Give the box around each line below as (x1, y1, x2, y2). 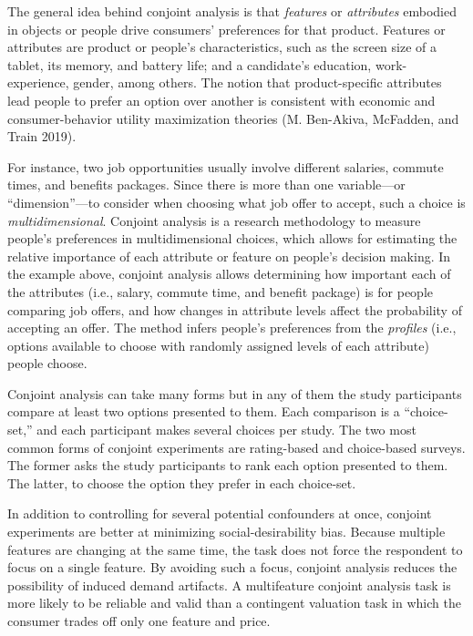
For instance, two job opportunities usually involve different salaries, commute (7, 157, 444, 176)
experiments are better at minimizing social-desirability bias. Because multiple (7, 522, 446, 541)
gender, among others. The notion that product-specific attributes (73, 73, 442, 92)
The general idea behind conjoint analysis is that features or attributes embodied (7, 2, 457, 20)
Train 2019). (7, 127, 77, 146)
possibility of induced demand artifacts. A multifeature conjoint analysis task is (7, 575, 451, 594)
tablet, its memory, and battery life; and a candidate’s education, (7, 55, 372, 74)
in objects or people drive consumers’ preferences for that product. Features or (7, 19, 446, 38)
